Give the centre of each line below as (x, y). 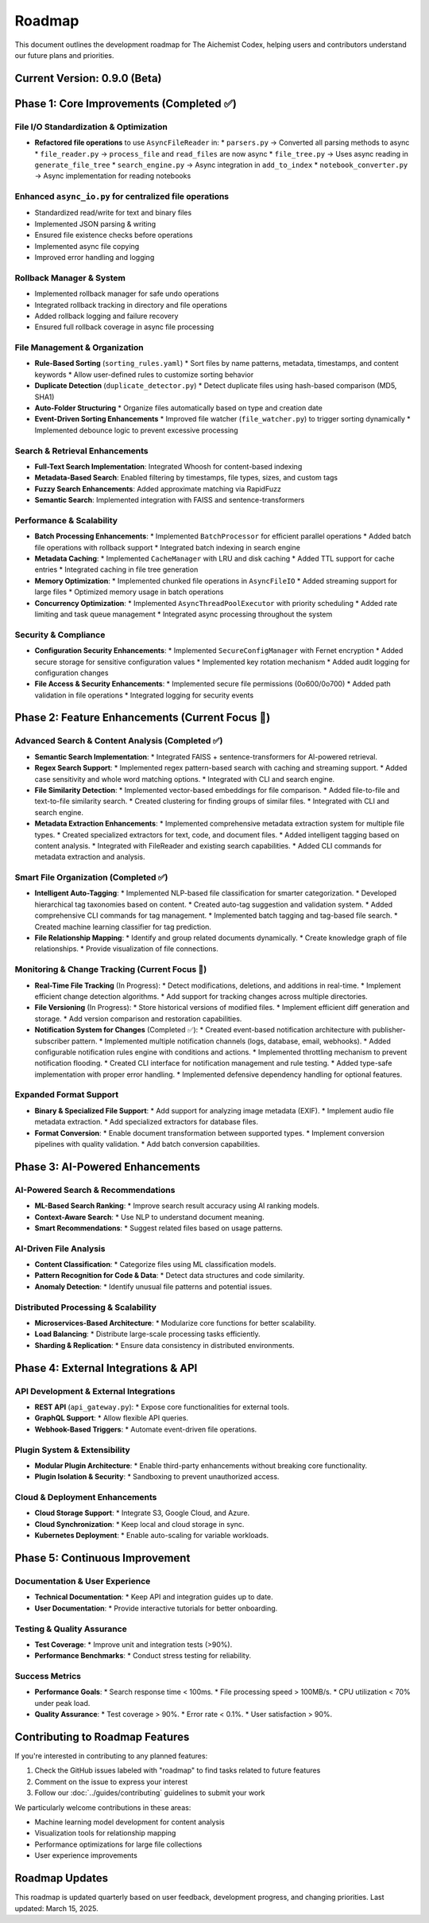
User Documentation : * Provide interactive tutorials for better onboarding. (156, 1608)
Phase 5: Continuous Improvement (102, 1558)
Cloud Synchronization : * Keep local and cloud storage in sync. (139, 1524)
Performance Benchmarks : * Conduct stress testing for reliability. (143, 1656)
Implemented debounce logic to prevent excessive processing (136, 430)
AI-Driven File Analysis (60, 1249)
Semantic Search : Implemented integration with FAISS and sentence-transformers (170, 500)
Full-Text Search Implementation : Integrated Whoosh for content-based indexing (168, 466)
